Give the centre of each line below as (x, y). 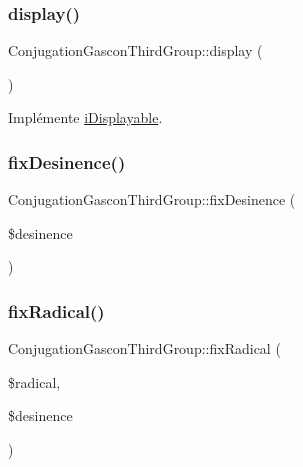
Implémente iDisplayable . (85, 117)
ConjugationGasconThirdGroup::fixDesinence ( (152, 199)
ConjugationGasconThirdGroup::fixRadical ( (144, 348)
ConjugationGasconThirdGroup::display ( (135, 50)
